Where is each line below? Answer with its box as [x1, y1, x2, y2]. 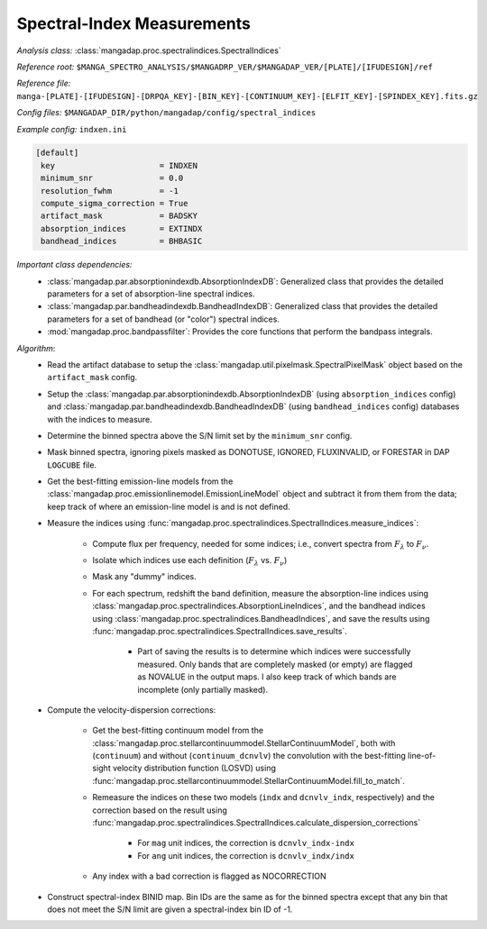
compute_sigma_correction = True [41, 198, 188, 209]
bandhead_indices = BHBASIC [41, 236, 203, 247]
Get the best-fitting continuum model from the [92, 725, 264, 736]
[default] [35, 148, 79, 158]
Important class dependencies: [16, 260, 133, 270]
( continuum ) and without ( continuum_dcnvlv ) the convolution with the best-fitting [92, 751, 406, 761]
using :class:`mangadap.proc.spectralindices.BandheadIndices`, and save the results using [92, 613, 430, 624]
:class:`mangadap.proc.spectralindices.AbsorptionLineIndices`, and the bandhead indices [92, 600, 426, 612]
